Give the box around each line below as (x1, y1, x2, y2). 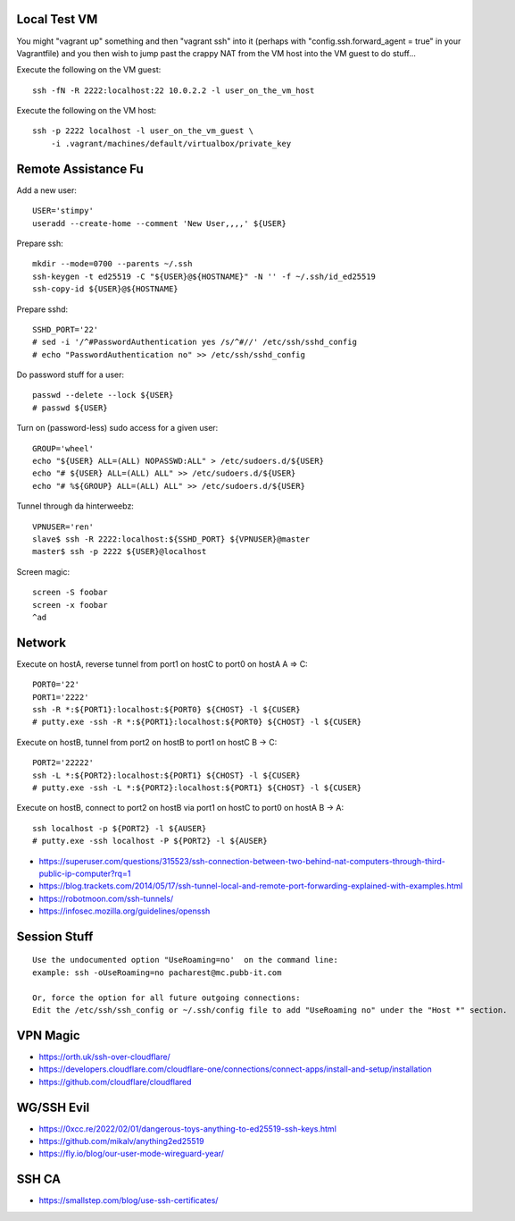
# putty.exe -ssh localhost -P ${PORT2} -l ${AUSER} (32, 836, 268, 846)
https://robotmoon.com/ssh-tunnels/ (38, 893, 174, 904)
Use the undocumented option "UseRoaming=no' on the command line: (32, 955, 338, 965)
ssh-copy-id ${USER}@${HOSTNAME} (32, 284, 179, 294)
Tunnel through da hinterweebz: (16, 501, 134, 511)
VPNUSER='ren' (32, 521, 94, 532)
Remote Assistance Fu (16, 161, 145, 176)
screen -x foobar (32, 600, 108, 610)
